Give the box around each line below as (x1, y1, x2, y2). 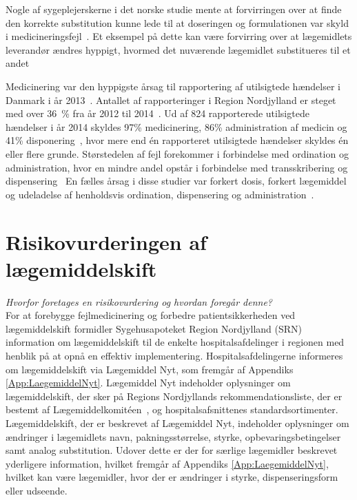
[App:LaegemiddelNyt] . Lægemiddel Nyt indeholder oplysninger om (6, 375, 291, 390)
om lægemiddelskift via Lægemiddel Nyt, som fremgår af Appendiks (6, 362, 294, 376)
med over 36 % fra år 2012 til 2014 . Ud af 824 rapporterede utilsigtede (6, 106, 309, 121)
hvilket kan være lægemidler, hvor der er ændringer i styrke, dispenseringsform (6, 470, 338, 484)
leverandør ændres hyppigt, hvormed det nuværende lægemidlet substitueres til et (6, 42, 351, 56)
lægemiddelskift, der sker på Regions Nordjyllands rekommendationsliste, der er (6, 388, 343, 403)
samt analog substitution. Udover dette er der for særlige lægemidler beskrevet (6, 443, 338, 457)
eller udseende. (6, 483, 68, 497)
